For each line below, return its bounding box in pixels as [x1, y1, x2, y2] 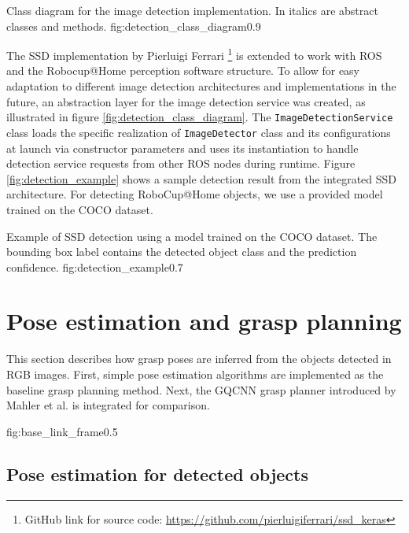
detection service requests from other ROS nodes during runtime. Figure [6, 155, 356, 172]
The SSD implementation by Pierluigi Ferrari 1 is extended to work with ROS [6, 45, 382, 63]
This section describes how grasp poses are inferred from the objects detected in [6, 350, 392, 367]
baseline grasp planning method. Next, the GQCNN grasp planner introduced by [6, 381, 396, 398]
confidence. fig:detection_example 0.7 [6, 258, 183, 275]
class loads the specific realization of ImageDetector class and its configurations [6, 124, 391, 140]
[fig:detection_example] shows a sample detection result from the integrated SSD [6, 170, 397, 187]
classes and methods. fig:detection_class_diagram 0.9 [6, 17, 261, 34]
